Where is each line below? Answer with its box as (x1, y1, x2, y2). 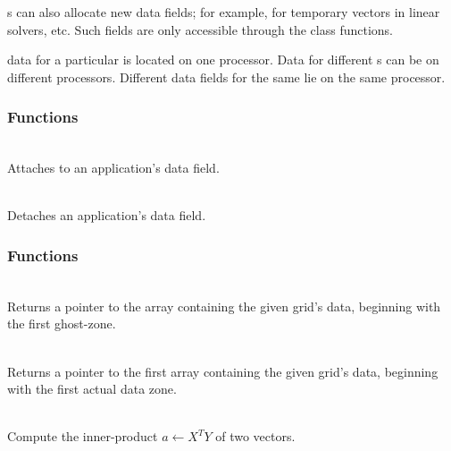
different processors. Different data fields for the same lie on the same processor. (7, 67, 446, 86)
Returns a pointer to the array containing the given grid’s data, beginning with (7, 296, 441, 315)
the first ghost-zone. (7, 314, 116, 333)
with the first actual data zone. (7, 379, 177, 398)
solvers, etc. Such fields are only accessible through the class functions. (7, 20, 393, 38)
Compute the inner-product (7, 427, 158, 446)
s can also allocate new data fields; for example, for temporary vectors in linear (7, 3, 440, 21)
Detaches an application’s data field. (7, 206, 206, 225)
